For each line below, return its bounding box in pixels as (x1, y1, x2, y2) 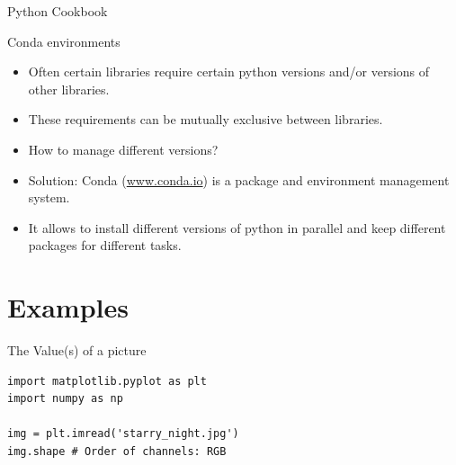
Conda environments (7, 31, 121, 50)
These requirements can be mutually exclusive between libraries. (28, 110, 383, 129)
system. (28, 188, 70, 207)
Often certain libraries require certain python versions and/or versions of (28, 62, 430, 81)
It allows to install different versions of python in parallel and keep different (28, 218, 446, 237)
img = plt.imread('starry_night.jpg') (7, 427, 239, 441)
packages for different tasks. (28, 236, 182, 255)
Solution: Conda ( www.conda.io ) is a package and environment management (28, 170, 450, 189)
